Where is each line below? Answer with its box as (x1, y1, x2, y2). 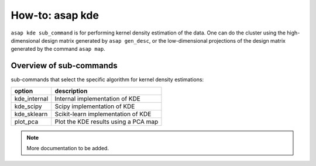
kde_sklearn (14, 110, 48, 118)
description (54, 87, 88, 95)
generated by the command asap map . (11, 46, 105, 53)
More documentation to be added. (26, 145, 109, 152)
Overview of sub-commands (11, 61, 118, 71)
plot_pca (14, 117, 39, 126)
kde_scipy (14, 102, 42, 110)
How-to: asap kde (11, 9, 99, 22)
